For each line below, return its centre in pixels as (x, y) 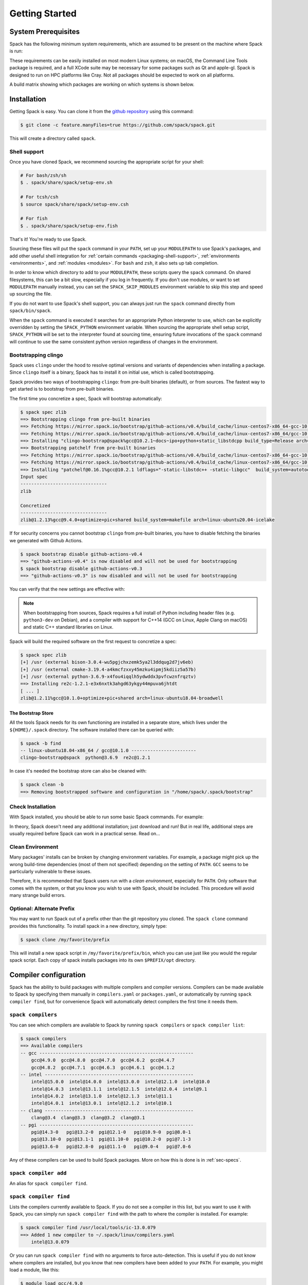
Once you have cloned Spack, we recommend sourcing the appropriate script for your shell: (107, 162)
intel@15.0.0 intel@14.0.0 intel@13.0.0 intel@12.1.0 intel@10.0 (120, 1082)
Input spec (34, 477)
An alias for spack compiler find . (49, 1183)
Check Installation (33, 807)
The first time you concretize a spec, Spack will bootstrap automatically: (86, 398)
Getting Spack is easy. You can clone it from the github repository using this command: (102, 111)
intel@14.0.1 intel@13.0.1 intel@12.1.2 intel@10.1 (101, 1103)
